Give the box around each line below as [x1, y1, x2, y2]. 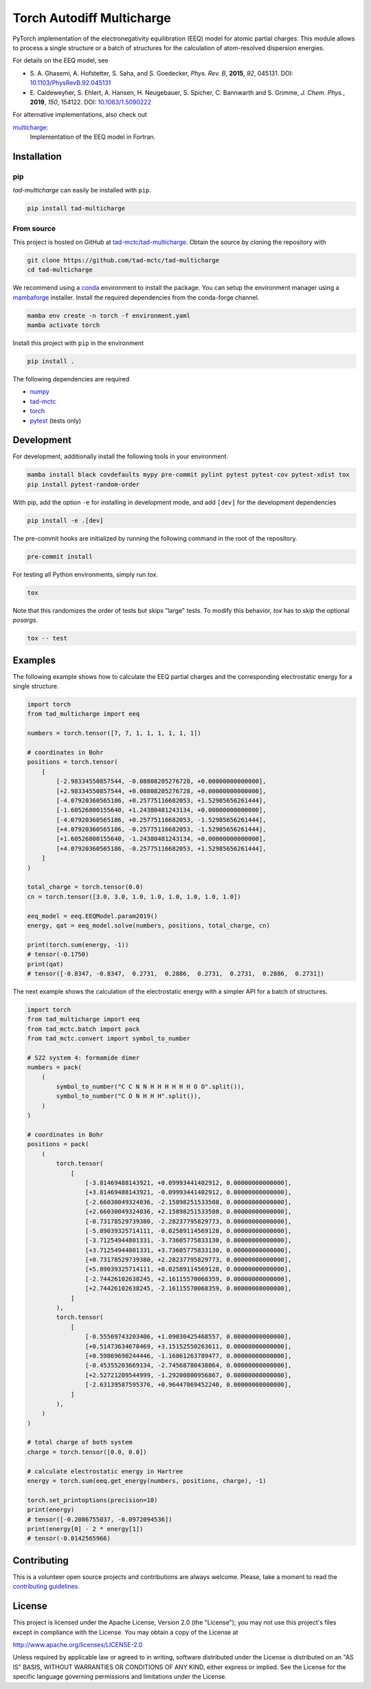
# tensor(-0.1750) [27, 950, 89, 959]
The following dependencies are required [12, 375, 130, 383]
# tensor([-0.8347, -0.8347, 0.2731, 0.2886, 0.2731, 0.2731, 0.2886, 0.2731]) [27, 970, 324, 977]
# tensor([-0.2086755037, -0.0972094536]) [27, 1515, 172, 1523]
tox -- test [27, 634, 68, 642]
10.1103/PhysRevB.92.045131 [30, 79, 111, 87]
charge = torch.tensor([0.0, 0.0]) [27, 1448, 147, 1456]
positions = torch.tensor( [27, 758, 118, 766]
